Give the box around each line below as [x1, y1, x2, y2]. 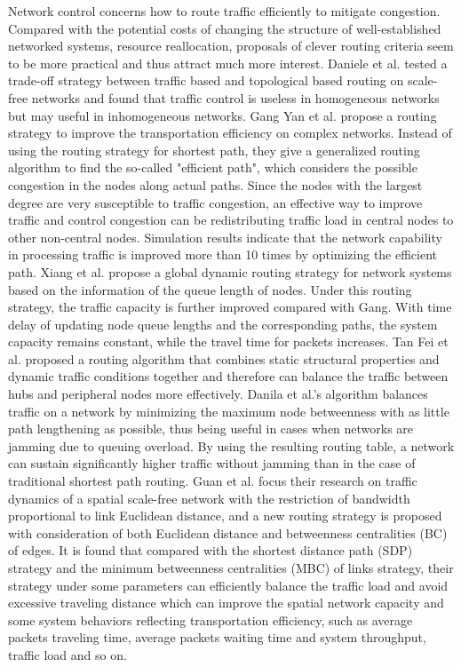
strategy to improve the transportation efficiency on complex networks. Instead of [8, 123, 452, 142]
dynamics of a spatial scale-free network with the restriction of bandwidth [8, 488, 410, 507]
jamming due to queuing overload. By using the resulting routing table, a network [8, 436, 455, 455]
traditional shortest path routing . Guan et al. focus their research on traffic [8, 472, 417, 490]
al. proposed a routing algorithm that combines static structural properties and [8, 349, 440, 368]
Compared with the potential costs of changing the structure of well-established [8, 19, 441, 37]
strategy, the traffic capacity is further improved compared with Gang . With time [8, 298, 452, 316]
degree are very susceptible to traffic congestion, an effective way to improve [8, 193, 423, 211]
